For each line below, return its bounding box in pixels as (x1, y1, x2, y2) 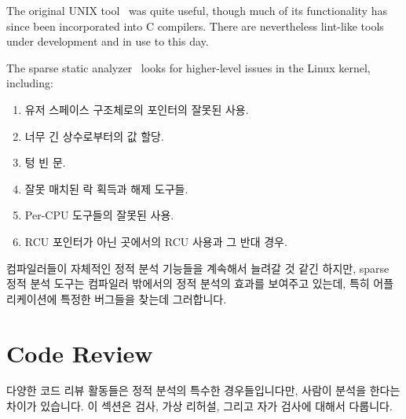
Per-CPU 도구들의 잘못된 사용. (24, 207, 174, 223)
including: (6, 75, 53, 91)
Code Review (6, 336, 153, 369)
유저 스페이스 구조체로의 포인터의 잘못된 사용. (24, 101, 249, 117)
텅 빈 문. (24, 154, 66, 171)
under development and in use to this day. (6, 33, 209, 50)
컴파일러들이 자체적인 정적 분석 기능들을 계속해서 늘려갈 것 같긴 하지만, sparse (6, 259, 390, 276)
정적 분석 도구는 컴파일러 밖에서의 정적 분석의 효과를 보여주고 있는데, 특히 (6, 275, 370, 292)
